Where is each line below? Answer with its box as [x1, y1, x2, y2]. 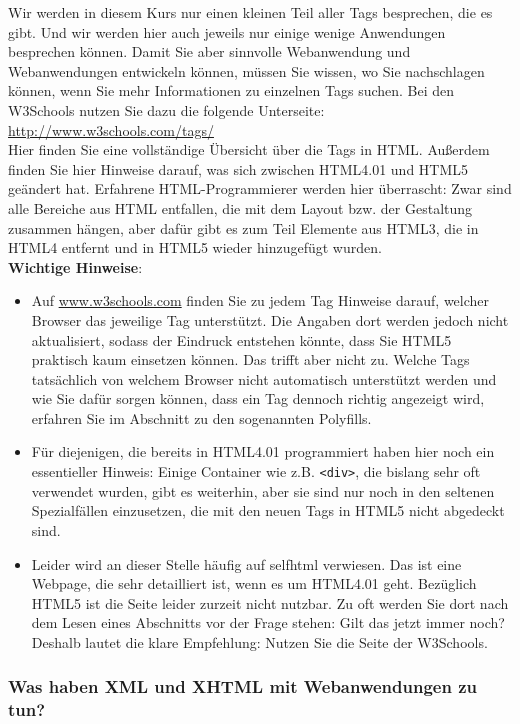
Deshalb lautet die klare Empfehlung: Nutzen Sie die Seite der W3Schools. [31, 631, 488, 652]
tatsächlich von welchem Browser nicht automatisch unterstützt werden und [31, 368, 497, 389]
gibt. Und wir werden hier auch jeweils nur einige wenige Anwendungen [8, 21, 446, 42]
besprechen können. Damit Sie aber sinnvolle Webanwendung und [8, 41, 411, 62]
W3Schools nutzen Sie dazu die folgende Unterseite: [8, 99, 325, 120]
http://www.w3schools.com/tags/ [8, 119, 214, 140]
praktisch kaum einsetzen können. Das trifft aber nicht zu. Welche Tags [31, 349, 470, 370]
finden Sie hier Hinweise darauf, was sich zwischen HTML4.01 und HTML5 [8, 158, 469, 179]
